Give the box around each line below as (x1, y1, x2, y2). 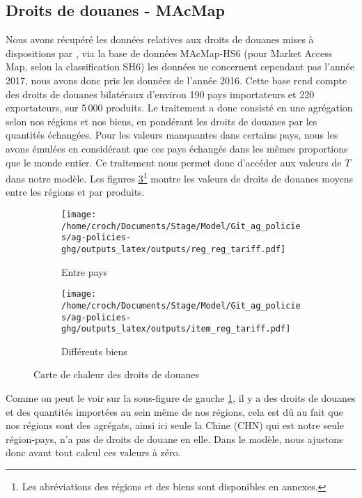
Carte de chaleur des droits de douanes (33, 367, 199, 382)
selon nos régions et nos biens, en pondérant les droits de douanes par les (6, 114, 317, 128)
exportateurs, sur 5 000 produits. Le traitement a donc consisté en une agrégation (6, 100, 353, 115)
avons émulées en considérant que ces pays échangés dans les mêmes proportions (6, 141, 348, 155)
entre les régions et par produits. (6, 185, 145, 199)
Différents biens (61, 343, 127, 358)
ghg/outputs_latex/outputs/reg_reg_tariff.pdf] (61, 244, 286, 254)
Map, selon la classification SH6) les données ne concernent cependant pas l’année (6, 59, 354, 74)
